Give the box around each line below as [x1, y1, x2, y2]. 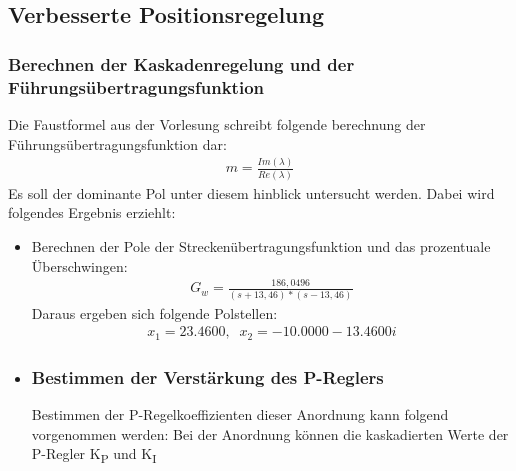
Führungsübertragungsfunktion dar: [8, 133, 227, 154]
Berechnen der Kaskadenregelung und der [8, 51, 355, 76]
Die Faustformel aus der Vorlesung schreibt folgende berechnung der [8, 113, 426, 134]
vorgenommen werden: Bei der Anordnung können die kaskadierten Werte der [31, 423, 509, 444]
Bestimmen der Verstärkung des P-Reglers [31, 364, 384, 389]
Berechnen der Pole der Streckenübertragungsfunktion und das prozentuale [31, 235, 491, 256]
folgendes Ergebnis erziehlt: [8, 202, 176, 223]
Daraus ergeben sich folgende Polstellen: [31, 302, 278, 323]
